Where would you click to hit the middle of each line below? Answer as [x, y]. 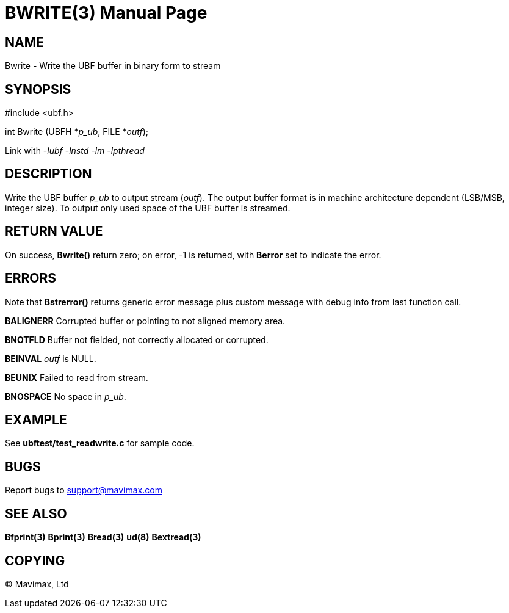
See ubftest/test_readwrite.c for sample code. [100, 443]
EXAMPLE [36, 419]
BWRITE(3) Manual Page [106, 13]
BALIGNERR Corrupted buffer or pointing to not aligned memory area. [145, 321]
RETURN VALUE [54, 231]
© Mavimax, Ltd [37, 584]
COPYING [35, 560]
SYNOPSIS [38, 89]
